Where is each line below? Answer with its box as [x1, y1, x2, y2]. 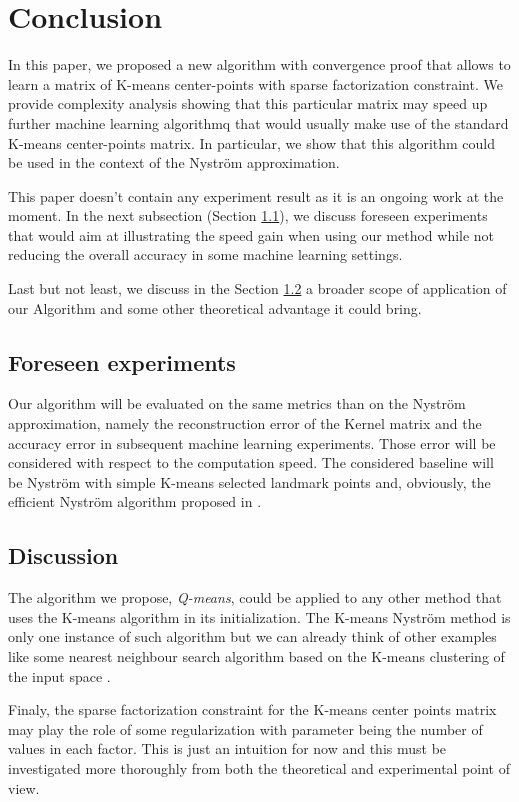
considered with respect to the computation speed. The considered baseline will [8, 452, 494, 473]
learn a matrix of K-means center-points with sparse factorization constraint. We [8, 73, 503, 94]
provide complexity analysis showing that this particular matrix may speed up [8, 93, 488, 114]
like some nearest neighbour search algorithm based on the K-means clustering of [8, 646, 505, 666]
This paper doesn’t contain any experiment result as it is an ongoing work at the [8, 185, 504, 206]
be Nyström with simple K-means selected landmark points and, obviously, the [8, 471, 491, 492]
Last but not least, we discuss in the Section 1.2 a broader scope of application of [8, 278, 507, 299]
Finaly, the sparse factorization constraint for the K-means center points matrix [8, 699, 497, 720]
